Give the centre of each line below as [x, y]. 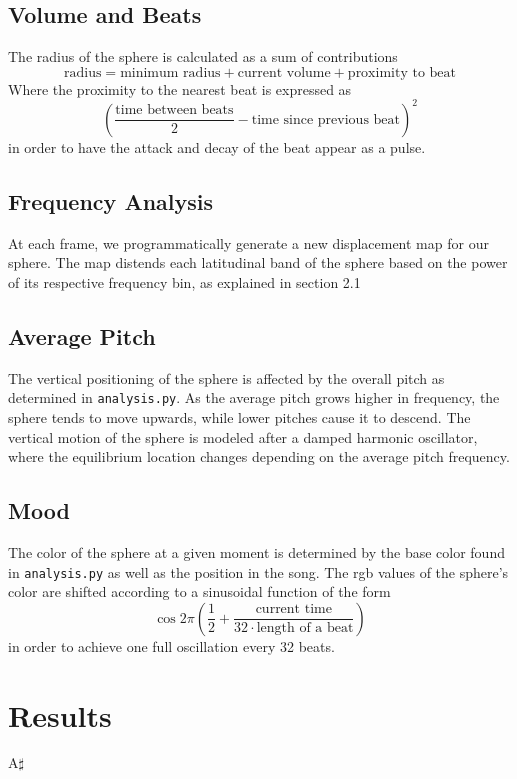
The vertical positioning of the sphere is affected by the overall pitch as [226, 377]
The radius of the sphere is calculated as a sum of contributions [203, 56]
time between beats [174, 110]
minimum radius [170, 72]
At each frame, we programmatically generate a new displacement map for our [248, 242]
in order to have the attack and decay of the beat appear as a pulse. [217, 146]
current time [293, 609]
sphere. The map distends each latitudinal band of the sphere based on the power [258, 262]
